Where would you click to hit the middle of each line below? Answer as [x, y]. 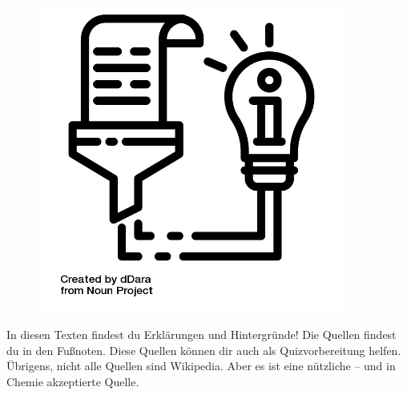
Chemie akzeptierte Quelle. [73, 381]
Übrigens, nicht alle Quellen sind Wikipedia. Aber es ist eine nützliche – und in [201, 366]
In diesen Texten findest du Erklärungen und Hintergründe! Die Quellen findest [201, 335]
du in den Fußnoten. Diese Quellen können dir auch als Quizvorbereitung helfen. [204, 350]
